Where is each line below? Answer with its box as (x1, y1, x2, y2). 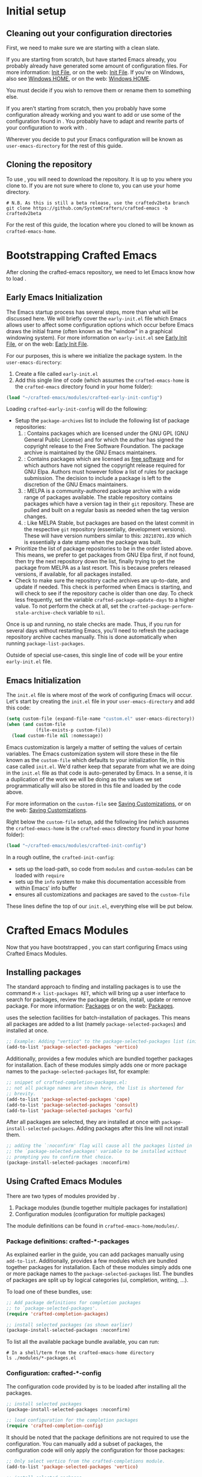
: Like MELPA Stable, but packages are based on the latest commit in (23, 519, 194, 526)
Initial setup (6, 4, 66, 18)
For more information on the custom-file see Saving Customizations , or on (6, 800, 191, 807)
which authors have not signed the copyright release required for (23, 462, 185, 469)
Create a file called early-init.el (14, 370, 99, 377)
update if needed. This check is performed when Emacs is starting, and (14, 583, 192, 591)
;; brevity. (6, 1090, 36, 1097)
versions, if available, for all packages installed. (14, 570, 132, 578)
